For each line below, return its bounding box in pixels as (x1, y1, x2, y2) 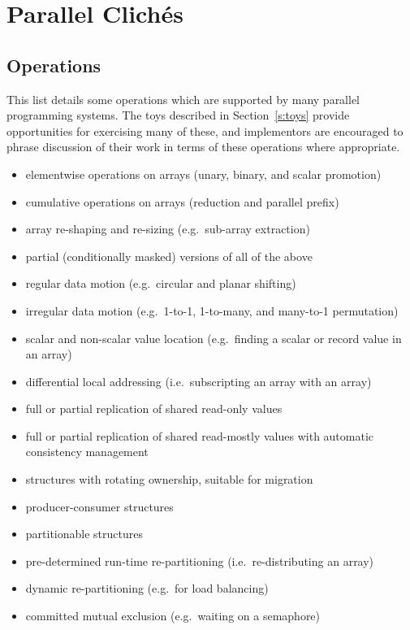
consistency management (25, 443, 149, 460)
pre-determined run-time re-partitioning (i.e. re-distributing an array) (25, 552, 374, 569)
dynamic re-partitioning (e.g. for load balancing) (25, 580, 269, 597)
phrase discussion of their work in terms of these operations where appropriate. (6, 138, 400, 155)
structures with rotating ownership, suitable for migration (25, 471, 313, 488)
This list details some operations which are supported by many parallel (6, 90, 360, 107)
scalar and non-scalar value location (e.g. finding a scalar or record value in (25, 329, 402, 346)
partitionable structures (25, 525, 143, 542)
